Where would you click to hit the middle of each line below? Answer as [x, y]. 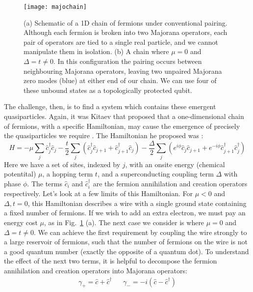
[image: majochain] [55, 7]
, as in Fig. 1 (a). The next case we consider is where [124, 222]
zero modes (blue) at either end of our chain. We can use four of [120, 80]
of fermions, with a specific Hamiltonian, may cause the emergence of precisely [122, 126]
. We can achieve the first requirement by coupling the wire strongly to [140, 232]
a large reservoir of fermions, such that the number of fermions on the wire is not [126, 242]
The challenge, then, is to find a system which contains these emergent [110, 106]
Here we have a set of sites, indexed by [62, 164]
